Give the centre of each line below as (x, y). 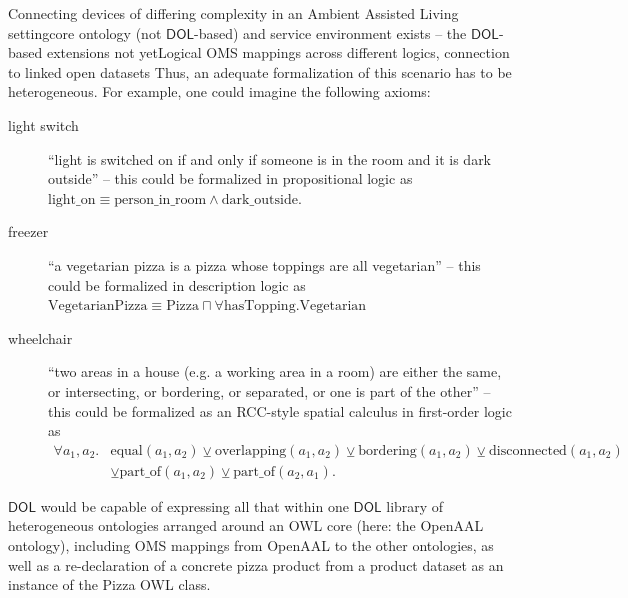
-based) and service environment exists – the (330, 32)
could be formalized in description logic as (177, 284)
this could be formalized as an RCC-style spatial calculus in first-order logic (280, 410)
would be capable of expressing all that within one (194, 505)
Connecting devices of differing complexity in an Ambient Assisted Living (233, 13)
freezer (28, 231)
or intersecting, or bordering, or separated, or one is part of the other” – (269, 390)
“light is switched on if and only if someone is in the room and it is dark (270, 158)
